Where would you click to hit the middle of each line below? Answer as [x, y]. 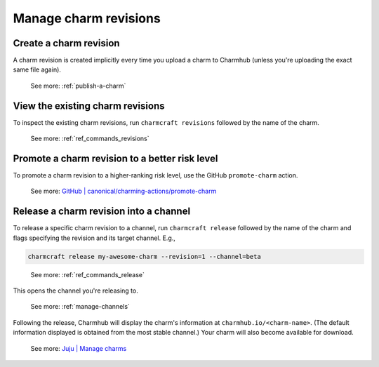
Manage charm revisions [87, 18]
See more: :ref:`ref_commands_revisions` [90, 139]
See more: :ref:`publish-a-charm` [78, 86]
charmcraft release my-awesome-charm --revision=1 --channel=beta [144, 256]
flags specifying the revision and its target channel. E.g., [94, 238]
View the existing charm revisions [89, 106]
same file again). [37, 69]
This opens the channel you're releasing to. [75, 291]
